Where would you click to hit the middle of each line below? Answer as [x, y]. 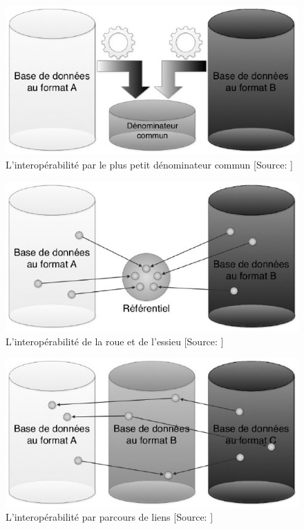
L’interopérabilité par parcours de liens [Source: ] [110, 517]
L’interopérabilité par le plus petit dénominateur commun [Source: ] [149, 164]
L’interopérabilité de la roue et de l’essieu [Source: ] [115, 341]
